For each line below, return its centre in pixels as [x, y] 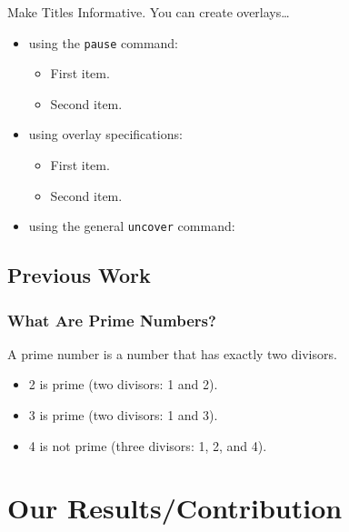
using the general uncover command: [132, 226]
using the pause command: [104, 42]
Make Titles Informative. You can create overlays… [149, 12]
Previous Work [79, 275]
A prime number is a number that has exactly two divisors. [172, 353]
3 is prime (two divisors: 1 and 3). [123, 415]
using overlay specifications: [105, 134]
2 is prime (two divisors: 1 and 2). [123, 384]
